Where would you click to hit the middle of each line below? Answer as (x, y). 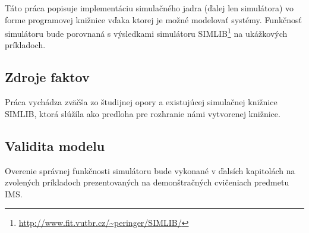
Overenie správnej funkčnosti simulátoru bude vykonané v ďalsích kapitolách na (150, 170)
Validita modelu (55, 145)
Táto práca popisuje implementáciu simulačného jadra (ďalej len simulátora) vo (149, 8)
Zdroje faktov (47, 77)
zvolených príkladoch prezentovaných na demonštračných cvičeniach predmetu (147, 182)
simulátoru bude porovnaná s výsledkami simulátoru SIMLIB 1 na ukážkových (146, 32)
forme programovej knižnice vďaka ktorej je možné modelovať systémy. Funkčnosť (153, 19)
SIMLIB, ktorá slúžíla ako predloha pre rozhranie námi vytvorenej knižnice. (143, 113)
